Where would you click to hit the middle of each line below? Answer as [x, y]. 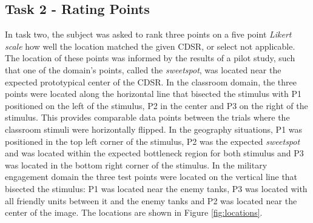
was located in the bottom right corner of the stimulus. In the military [136, 165]
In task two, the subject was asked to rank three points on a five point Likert [148, 34]
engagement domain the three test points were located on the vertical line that [151, 177]
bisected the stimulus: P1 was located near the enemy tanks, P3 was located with [156, 188]
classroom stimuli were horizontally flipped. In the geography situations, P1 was [154, 129]
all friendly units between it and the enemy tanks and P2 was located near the [151, 200]
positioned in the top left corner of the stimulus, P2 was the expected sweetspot [153, 141]
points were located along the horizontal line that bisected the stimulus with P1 [153, 94]
